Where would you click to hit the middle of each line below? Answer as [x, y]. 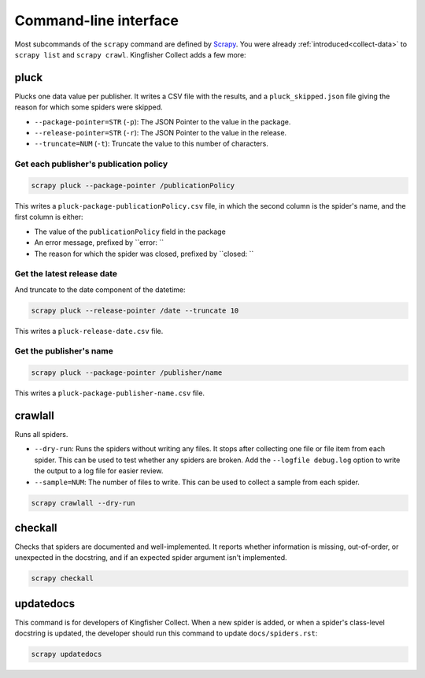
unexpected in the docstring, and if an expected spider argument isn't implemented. [151, 558]
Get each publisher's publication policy [91, 164]
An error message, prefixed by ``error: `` [99, 243]
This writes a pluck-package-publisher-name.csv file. [109, 393]
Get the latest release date [66, 274]
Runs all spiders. [41, 435]
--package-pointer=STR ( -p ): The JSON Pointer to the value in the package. [163, 121]
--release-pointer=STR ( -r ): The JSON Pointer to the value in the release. [161, 133]
